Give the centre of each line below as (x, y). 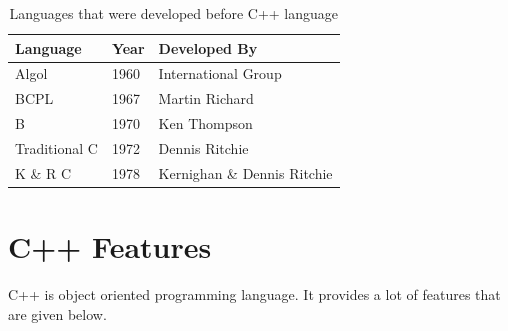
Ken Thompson (205, 123)
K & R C (43, 172)
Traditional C (56, 147)
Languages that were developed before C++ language (174, 13)
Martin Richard (206, 98)
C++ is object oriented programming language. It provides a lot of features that (254, 294)
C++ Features (110, 246)
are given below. (57, 313)
